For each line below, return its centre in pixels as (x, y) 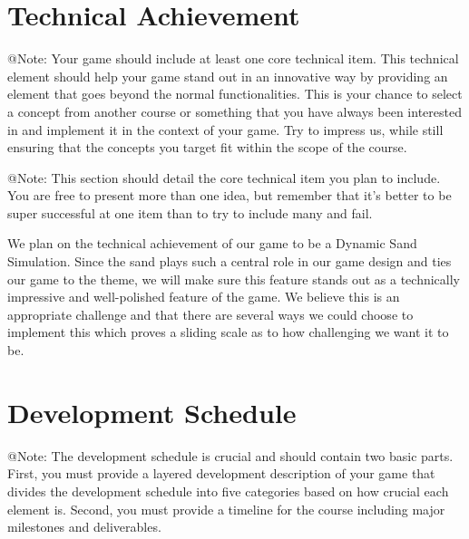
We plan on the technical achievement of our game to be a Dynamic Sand (212, 243)
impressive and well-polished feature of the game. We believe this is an (204, 297)
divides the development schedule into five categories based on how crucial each (228, 491)
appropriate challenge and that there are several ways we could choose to (210, 314)
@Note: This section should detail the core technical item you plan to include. (224, 177)
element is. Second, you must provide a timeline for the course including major (226, 509)
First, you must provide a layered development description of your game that (221, 473)
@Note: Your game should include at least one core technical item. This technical (233, 58)
